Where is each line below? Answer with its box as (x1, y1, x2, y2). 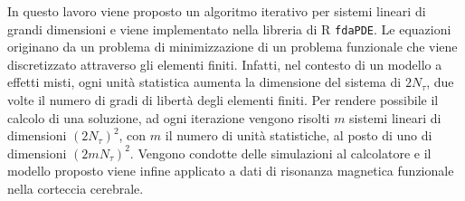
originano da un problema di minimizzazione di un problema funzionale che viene (7, 37, 458, 56)
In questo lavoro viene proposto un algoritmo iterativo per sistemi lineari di (7, 2, 426, 20)
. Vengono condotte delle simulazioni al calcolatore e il (129, 143, 432, 162)
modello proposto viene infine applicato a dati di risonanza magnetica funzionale (7, 161, 454, 180)
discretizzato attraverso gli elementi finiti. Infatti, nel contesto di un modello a (7, 54, 442, 73)
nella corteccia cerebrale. (7, 179, 144, 197)
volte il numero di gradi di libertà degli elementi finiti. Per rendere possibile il (7, 91, 439, 110)
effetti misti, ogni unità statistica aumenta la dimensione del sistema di (7, 72, 402, 91)
